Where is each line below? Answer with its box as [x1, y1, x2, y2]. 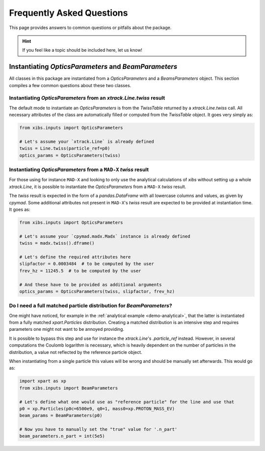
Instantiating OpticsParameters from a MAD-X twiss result [9, 166, 149, 173]
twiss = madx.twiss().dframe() [19, 240, 95, 246]
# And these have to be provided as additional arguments [19, 282, 162, 288]
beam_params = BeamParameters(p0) [19, 413, 103, 419]
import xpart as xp [19, 378, 66, 384]
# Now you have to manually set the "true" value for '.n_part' [19, 426, 178, 432]
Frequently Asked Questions [9, 7, 128, 18]
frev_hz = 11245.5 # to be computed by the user [19, 268, 141, 273]
